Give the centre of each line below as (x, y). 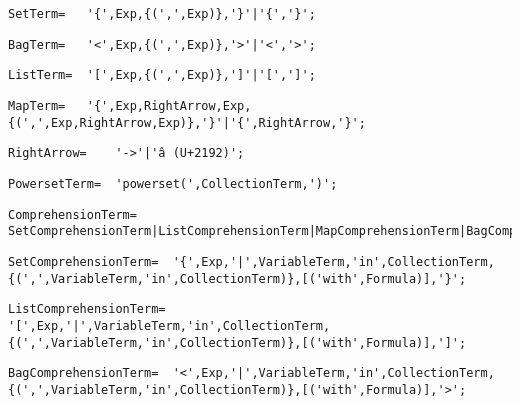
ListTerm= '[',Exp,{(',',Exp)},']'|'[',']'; (162, 75)
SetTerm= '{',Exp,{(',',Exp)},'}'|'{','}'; (162, 14)
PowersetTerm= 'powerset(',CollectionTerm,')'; (173, 183)
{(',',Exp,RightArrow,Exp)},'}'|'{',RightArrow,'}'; (187, 122)
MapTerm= (37, 105)
